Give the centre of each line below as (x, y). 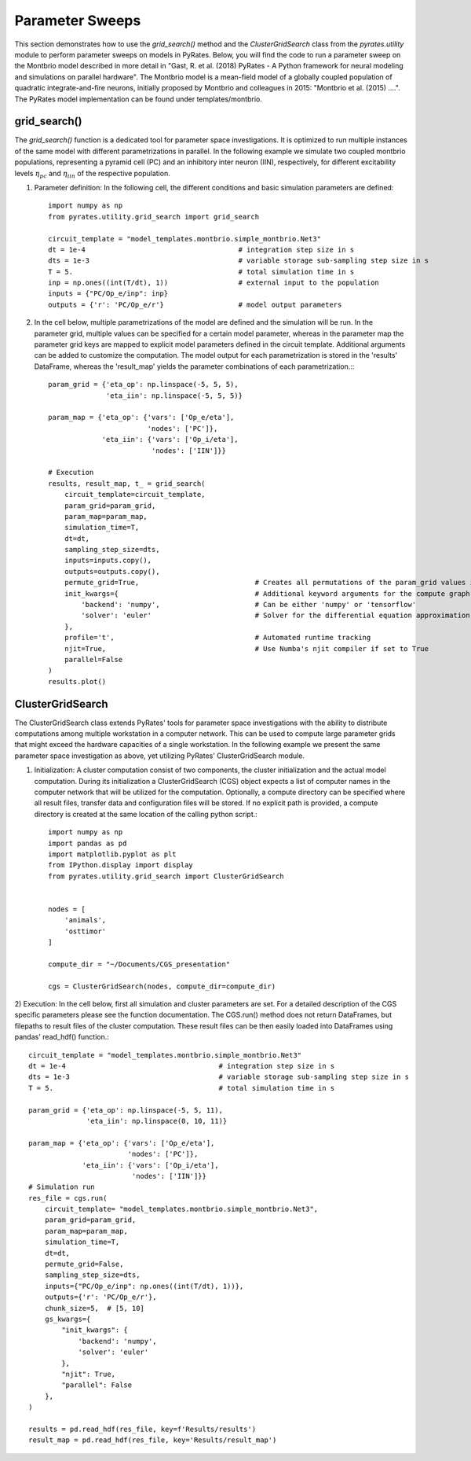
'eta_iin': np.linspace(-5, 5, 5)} (175, 396)
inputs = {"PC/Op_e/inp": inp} (108, 294)
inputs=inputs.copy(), (108, 561)
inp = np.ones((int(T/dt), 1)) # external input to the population (214, 283)
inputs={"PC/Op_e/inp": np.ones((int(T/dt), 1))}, (144, 1286)
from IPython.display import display (121, 865)
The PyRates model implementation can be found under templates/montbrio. (138, 99)
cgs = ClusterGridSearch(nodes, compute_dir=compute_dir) (162, 986)
